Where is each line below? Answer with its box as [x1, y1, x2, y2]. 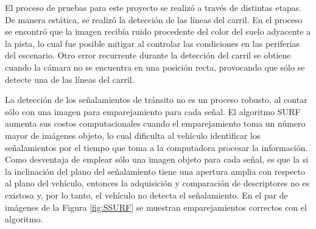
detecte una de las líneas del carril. [5, 72, 135, 85]
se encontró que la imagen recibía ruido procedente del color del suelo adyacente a [5, 25, 311, 38]
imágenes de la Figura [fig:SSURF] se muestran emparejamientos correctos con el [5, 200, 307, 213]
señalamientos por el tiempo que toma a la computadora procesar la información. [5, 141, 308, 153]
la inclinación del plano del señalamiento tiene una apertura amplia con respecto [5, 164, 306, 177]
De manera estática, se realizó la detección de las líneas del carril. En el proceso [5, 13, 303, 26]
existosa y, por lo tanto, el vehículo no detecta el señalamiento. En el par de [5, 188, 288, 201]
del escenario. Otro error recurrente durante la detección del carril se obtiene [5, 49, 291, 62]
